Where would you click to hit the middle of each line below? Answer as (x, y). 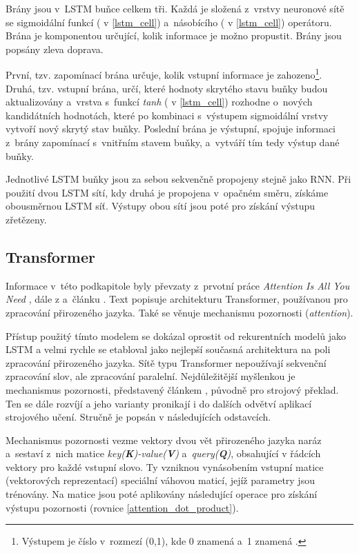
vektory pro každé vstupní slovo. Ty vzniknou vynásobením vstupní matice (165, 466)
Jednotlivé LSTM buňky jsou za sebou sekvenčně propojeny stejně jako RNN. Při (178, 179)
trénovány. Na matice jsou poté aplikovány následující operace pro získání (162, 494)
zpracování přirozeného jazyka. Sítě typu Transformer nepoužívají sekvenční (166, 362)
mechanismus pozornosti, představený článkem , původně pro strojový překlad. (172, 389)
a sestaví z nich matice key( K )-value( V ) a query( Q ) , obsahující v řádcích (163, 453)
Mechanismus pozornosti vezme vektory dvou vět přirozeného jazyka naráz (164, 440)
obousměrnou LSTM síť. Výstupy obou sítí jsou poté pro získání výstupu (161, 206)
